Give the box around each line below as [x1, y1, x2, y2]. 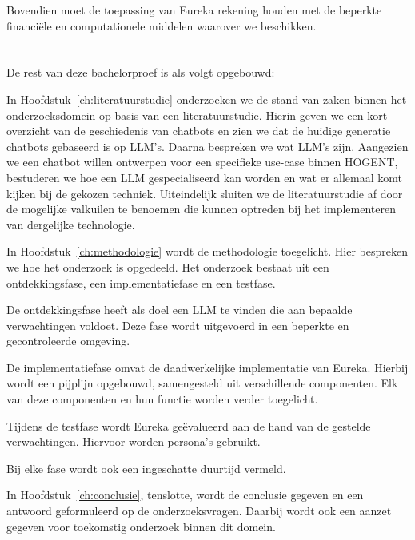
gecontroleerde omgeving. [6, 332, 130, 349]
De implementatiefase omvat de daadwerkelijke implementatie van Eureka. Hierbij [6, 359, 409, 375]
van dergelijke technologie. [6, 216, 135, 232]
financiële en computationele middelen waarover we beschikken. [6, 17, 317, 34]
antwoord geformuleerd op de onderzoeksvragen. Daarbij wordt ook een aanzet [6, 502, 392, 519]
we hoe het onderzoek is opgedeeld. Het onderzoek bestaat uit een [6, 258, 329, 275]
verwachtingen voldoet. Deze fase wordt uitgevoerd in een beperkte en [6, 316, 349, 333]
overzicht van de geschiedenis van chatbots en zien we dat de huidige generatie [6, 122, 391, 139]
